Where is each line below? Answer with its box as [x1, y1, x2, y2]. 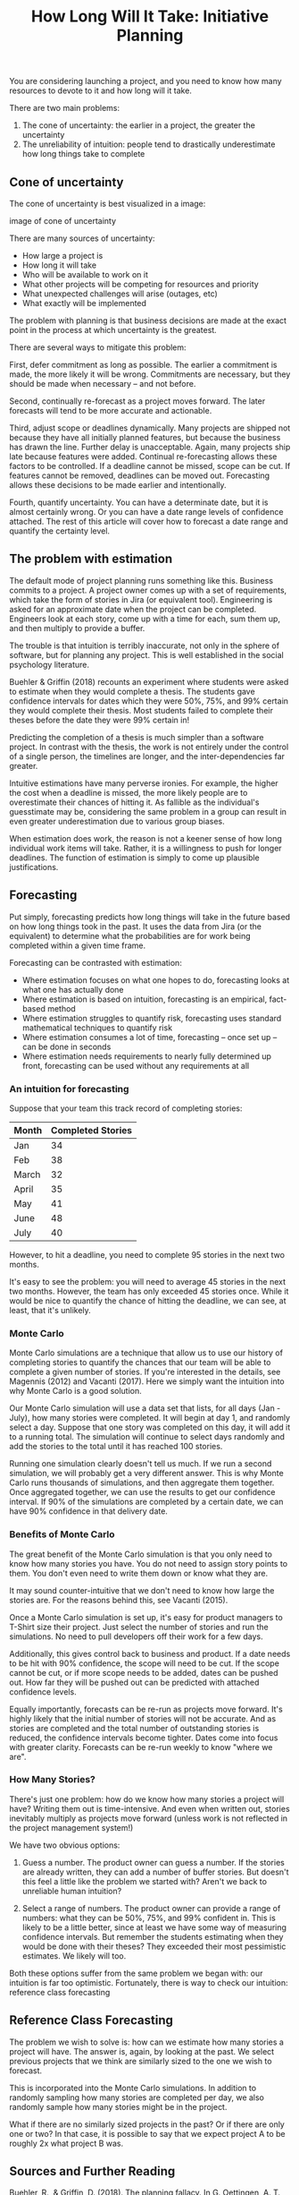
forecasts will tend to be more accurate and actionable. [9, 406, 212, 415]
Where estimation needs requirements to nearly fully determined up [21, 1050, 272, 1062]
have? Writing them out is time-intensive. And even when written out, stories [9, 1803, 290, 1814]
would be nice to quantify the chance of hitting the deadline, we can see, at [9, 1295, 287, 1306]
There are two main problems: [9, 103, 120, 114]
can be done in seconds [21, 1041, 112, 1052]
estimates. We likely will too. [21, 1950, 127, 1961]
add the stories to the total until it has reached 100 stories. [9, 1441, 223, 1452]
